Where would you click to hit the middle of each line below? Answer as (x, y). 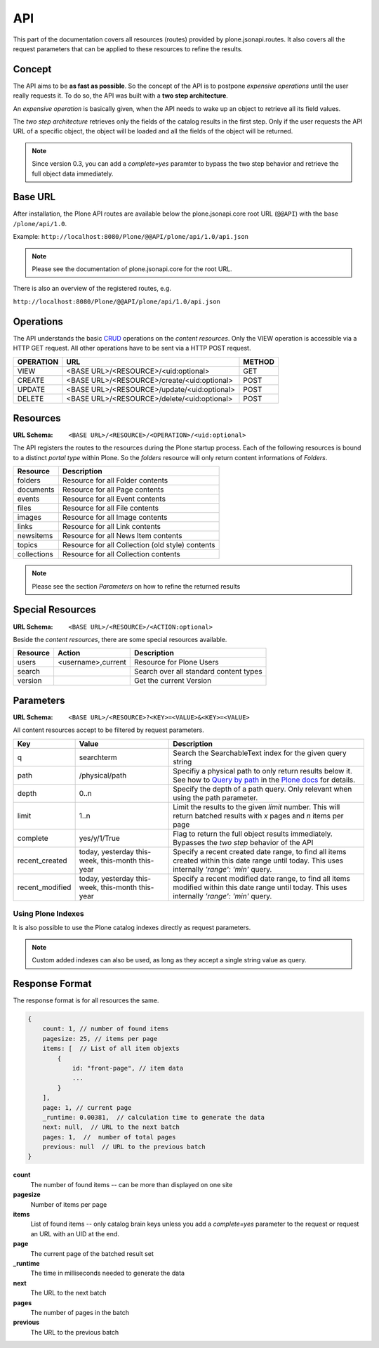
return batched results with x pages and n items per (258, 816)
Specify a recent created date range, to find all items (260, 851)
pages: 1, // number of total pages (109, 1137)
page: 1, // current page (87, 1107)
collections (35, 554)
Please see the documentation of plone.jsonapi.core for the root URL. (132, 269)
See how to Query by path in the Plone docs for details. (264, 780)
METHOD (259, 362)
